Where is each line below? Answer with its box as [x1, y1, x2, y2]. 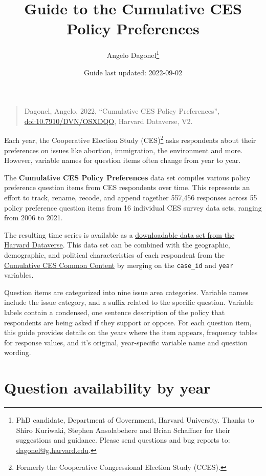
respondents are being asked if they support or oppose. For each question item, [4, 317, 252, 327]
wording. [4, 347, 31, 358]
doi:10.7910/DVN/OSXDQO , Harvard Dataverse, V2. [24, 115, 193, 126]
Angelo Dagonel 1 [106, 48, 160, 60]
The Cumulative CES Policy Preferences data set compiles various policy [4, 172, 251, 182]
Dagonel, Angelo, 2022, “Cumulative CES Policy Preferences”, [24, 106, 220, 116]
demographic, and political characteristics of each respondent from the [4, 249, 225, 260]
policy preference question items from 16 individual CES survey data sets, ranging [4, 202, 262, 213]
